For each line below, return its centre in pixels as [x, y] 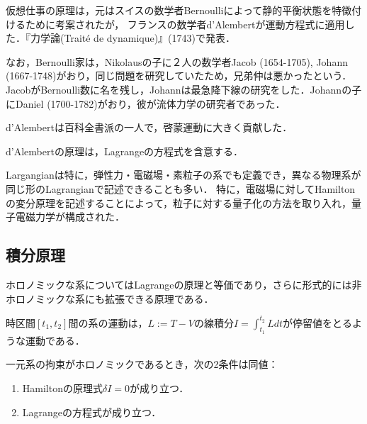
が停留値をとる [318, 322]
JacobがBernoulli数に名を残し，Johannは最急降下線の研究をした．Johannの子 [184, 89]
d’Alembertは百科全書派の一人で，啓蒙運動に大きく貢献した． [149, 127]
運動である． [55, 340]
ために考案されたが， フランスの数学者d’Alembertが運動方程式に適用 [185, 24]
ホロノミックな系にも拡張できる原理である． [110, 298]
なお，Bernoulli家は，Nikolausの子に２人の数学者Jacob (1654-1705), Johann [177, 61]
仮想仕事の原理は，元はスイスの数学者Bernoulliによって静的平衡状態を [169, 10]
